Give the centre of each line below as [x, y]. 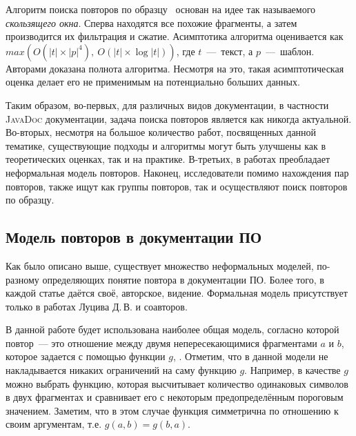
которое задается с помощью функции [86, 356]
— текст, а [230, 51]
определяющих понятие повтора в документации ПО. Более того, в [183, 279]
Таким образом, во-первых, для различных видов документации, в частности [167, 105]
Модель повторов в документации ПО [134, 237]
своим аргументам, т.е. [54, 424]
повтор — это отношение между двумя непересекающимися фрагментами [161, 343]
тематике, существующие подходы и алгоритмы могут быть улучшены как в [166, 145]
